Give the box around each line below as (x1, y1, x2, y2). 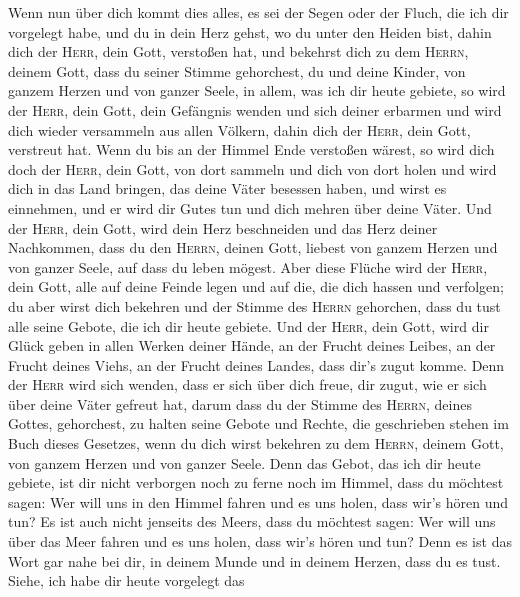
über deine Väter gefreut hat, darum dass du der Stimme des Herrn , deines (8, 393, 472, 414)
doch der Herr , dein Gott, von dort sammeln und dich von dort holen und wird (8, 158, 497, 179)
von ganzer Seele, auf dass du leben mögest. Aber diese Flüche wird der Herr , (8, 256, 488, 277)
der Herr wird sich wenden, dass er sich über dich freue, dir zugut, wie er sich (8, 374, 487, 395)
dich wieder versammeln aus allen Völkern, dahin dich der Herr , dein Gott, (8, 119, 471, 140)
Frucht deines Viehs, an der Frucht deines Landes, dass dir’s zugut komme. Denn (8, 354, 505, 375)
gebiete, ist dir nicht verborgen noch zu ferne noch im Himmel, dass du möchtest (8, 472, 504, 493)
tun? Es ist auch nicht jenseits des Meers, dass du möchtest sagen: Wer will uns (8, 511, 496, 532)
